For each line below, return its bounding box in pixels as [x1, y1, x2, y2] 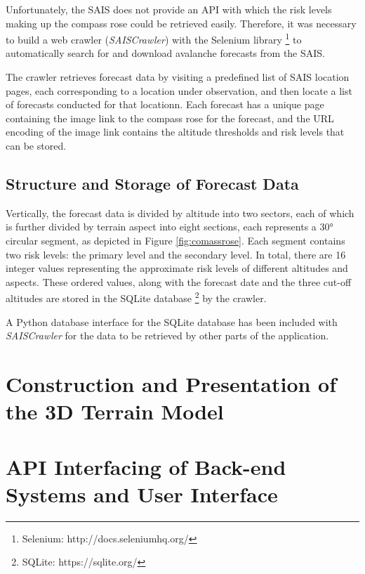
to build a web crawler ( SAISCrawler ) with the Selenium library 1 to [6, 30, 302, 46]
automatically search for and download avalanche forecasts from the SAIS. [6, 46, 325, 60]
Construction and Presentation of [6, 369, 337, 398]
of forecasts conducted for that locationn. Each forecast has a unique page [6, 97, 324, 112]
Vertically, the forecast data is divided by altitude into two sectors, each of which [6, 205, 354, 220]
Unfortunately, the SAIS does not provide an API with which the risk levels [6, 2, 332, 16]
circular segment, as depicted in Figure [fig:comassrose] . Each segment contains [6, 233, 345, 247]
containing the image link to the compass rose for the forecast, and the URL [6, 110, 334, 125]
